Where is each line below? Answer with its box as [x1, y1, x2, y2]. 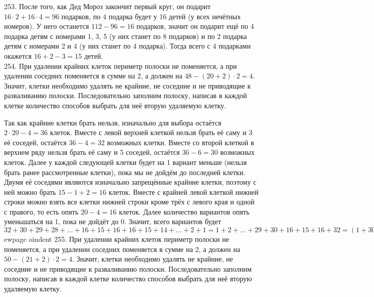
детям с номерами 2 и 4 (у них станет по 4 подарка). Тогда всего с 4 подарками [4, 40, 251, 51]
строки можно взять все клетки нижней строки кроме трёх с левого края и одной [4, 196, 255, 207]
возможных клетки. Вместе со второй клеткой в [107, 137, 254, 147]
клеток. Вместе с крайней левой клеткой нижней [108, 186, 259, 197]
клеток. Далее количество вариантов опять [119, 206, 250, 217]
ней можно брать [4, 186, 56, 197]
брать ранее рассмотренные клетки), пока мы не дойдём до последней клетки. [4, 166, 246, 177]
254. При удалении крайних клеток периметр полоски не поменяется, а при [4, 60, 237, 71]
